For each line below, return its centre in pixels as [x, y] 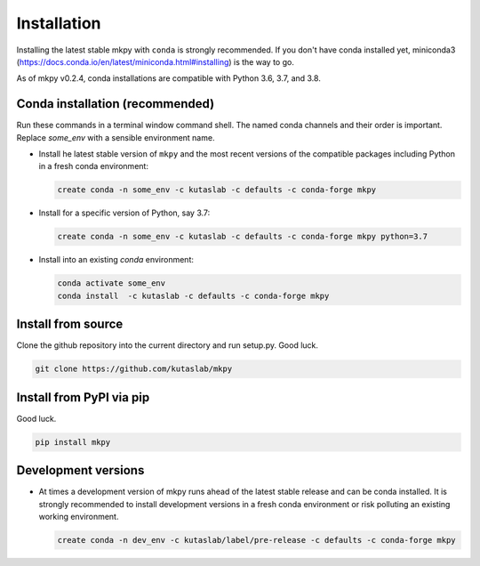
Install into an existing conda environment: [116, 260]
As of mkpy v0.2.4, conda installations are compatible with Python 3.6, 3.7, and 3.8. [169, 78]
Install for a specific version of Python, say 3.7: [124, 213]
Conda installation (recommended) [116, 104]
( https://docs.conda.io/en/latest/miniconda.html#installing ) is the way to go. [156, 61]
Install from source [70, 324]
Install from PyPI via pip [83, 397]
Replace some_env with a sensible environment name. [116, 137]
